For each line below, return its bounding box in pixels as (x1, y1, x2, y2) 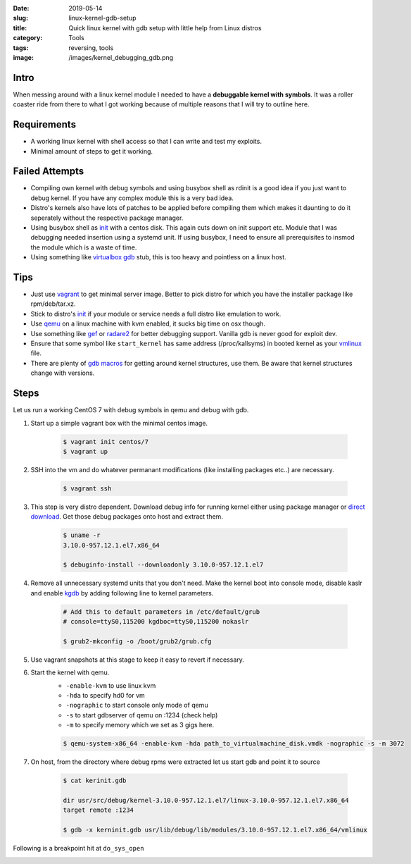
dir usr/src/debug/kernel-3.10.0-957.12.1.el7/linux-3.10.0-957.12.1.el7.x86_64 (63, 796, 349, 804)
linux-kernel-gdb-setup (68, 14, 137, 23)
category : (13, 34, 43, 42)
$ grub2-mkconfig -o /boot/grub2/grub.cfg (63, 637, 212, 645)
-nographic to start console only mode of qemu (65, 701, 208, 710)
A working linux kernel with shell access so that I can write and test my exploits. (30, 137, 262, 146)
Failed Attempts (13, 166, 84, 178)
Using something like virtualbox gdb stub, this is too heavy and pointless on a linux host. (30, 253, 286, 261)
